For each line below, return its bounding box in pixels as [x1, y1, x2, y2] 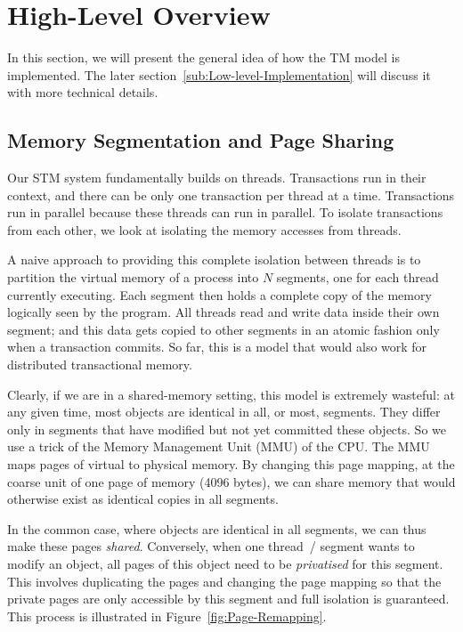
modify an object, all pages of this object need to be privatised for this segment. [7, 554, 443, 572]
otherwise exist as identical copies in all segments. [7, 490, 279, 508]
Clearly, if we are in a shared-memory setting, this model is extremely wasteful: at [7, 385, 455, 403]
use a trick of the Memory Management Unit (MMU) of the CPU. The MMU [7, 437, 430, 456]
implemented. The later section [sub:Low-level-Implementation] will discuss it [7, 65, 431, 84]
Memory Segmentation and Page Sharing [7, 126, 394, 154]
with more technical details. [7, 83, 158, 101]
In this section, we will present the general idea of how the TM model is [7, 48, 400, 67]
